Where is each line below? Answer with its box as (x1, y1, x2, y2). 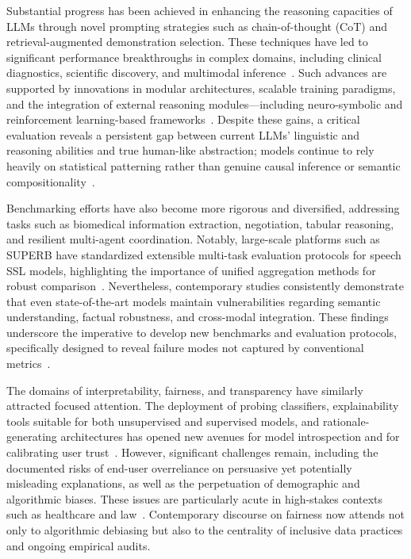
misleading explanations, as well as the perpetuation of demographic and (6, 475, 360, 492)
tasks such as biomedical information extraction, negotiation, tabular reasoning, (6, 215, 394, 232)
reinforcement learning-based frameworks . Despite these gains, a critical (6, 111, 360, 128)
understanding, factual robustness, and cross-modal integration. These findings (6, 308, 389, 325)
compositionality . (6, 173, 95, 190)
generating (6, 428, 57, 445)
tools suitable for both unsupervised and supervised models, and (6, 412, 320, 429)
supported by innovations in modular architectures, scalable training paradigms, (6, 79, 396, 96)
